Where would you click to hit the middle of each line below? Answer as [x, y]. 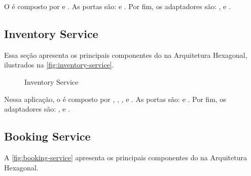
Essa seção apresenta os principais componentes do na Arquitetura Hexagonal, [126, 55]
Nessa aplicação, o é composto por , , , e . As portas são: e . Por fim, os [115, 99]
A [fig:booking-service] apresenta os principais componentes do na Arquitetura [126, 157]
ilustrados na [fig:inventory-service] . [59, 65]
